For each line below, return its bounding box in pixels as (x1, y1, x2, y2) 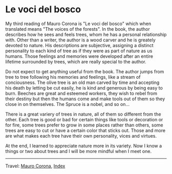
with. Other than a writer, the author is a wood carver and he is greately (5, 37, 156, 43)
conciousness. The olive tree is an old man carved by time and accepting (5, 79, 160, 85)
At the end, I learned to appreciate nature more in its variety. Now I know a (5, 142, 162, 149)
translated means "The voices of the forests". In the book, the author (5, 26, 150, 32)
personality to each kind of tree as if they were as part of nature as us (5, 48, 153, 54)
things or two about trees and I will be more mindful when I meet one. (5, 148, 152, 154)
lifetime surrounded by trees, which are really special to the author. (5, 58, 147, 64)
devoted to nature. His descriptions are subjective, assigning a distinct (5, 42, 154, 48)
